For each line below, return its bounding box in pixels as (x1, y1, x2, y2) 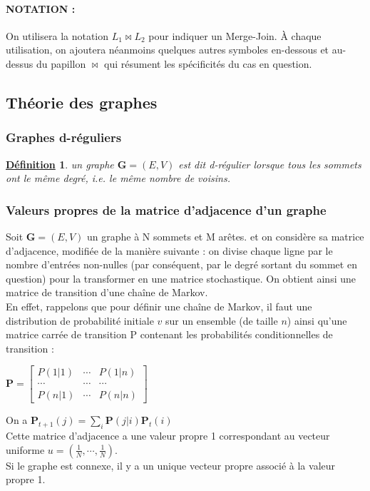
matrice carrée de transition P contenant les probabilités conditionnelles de (6, 327, 333, 342)
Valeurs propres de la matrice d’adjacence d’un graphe (6, 201, 327, 218)
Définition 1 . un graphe (6, 156, 114, 171)
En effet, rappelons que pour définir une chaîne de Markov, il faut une (6, 298, 312, 313)
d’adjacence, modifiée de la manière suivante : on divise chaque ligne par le (6, 243, 333, 258)
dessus (6, 56, 34, 71)
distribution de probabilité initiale (6, 313, 154, 328)
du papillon (36, 56, 86, 71)
